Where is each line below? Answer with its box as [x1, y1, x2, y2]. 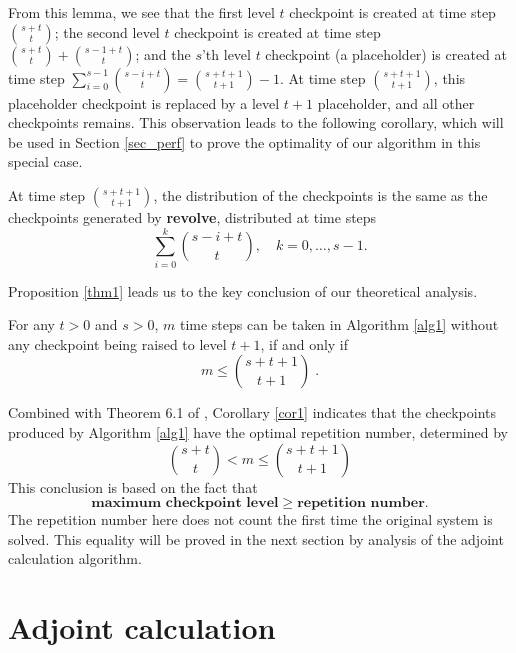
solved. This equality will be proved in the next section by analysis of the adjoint [8, 528, 504, 549]
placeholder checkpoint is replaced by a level [8, 92, 280, 113]
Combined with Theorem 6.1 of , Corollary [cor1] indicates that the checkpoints [8, 402, 496, 423]
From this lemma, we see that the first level [8, 2, 275, 22]
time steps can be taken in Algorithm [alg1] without [179, 314, 499, 335]
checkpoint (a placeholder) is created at [265, 43, 507, 64]
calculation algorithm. [8, 548, 142, 569]
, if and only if [260, 333, 349, 354]
